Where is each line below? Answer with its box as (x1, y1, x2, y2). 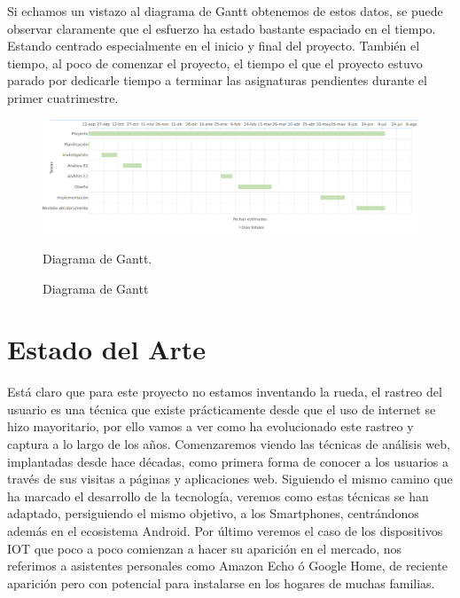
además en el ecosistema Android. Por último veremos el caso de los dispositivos (7, 521, 443, 539)
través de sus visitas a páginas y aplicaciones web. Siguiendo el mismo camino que (7, 469, 453, 488)
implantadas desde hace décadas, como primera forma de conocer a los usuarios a (7, 452, 448, 470)
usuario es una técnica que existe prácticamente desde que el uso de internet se (7, 399, 436, 418)
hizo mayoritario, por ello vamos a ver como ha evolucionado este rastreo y (7, 417, 414, 436)
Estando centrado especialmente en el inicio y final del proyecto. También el (7, 36, 420, 55)
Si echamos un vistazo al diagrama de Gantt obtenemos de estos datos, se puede (7, 2, 443, 20)
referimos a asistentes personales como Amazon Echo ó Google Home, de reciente (7, 556, 448, 575)
